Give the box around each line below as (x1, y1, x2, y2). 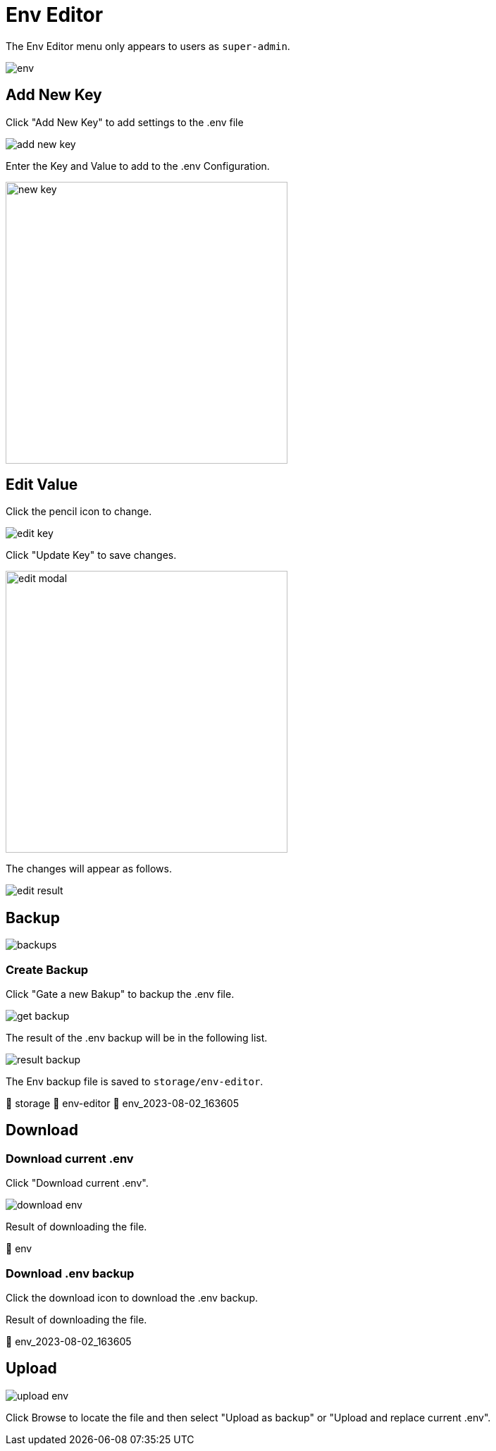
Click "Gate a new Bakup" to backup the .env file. (6, 988, 235, 1001)
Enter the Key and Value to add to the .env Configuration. (6, 159, 270, 172)
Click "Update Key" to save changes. (6, 549, 177, 562)
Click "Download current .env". (6, 1177, 149, 1190)
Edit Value (6, 476, 78, 494)
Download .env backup (6, 1266, 135, 1280)
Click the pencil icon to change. (6, 505, 152, 518)
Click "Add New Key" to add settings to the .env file (6, 116, 244, 128)
